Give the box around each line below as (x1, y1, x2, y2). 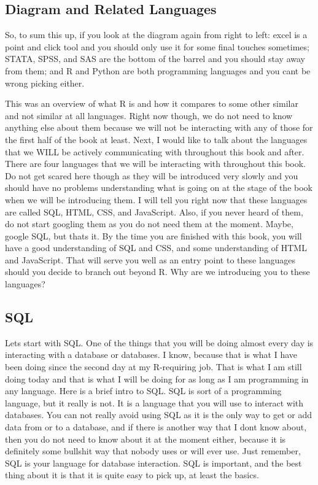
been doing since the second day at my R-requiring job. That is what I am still (5, 360, 302, 373)
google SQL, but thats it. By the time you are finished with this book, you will (5, 229, 302, 242)
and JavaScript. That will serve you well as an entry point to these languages (5, 253, 296, 266)
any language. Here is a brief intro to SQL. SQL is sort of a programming (5, 384, 282, 397)
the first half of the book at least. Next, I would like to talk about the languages (5, 133, 308, 145)
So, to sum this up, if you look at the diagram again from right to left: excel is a (5, 28, 308, 41)
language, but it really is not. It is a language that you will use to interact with (5, 396, 304, 409)
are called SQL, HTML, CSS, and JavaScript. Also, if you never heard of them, (5, 205, 303, 218)
